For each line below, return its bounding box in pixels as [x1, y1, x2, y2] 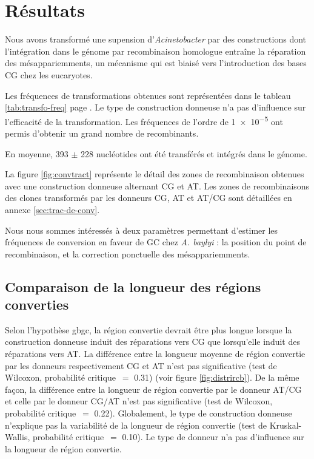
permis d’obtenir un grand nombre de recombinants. [5, 126, 199, 139]
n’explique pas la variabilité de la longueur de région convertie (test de [5, 418, 267, 431]
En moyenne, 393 [5, 147, 68, 160]
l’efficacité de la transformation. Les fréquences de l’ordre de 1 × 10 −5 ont [5, 113, 283, 127]
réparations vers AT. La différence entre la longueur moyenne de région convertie [5, 347, 306, 360]
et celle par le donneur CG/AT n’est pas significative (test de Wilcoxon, [5, 395, 273, 407]
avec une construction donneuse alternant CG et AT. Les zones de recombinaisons [5, 179, 310, 192]
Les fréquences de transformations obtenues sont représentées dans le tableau [5, 89, 291, 101]
